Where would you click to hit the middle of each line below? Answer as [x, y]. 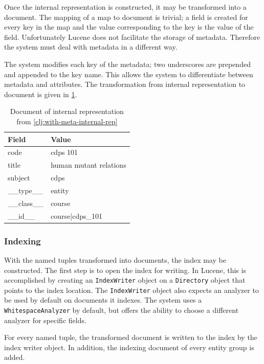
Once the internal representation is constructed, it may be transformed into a [125, 7]
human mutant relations [89, 165]
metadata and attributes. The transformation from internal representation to [125, 84]
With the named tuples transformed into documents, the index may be [115, 259]
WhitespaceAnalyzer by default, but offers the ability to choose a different [122, 310]
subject [19, 178]
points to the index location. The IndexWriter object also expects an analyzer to [131, 290]
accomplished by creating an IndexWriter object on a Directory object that [125, 280]
